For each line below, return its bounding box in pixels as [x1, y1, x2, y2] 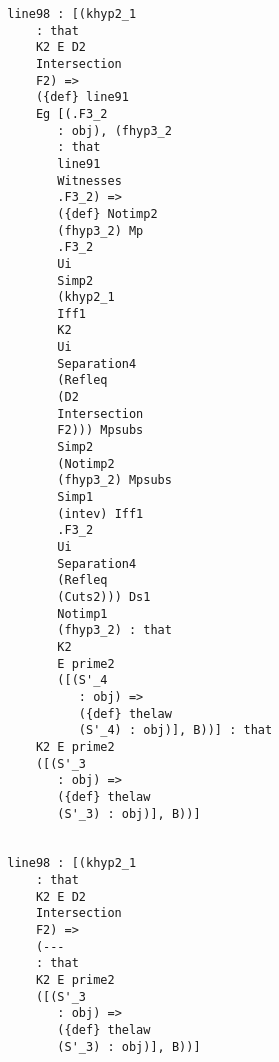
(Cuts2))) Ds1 [57, 589, 151, 604]
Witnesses [57, 173, 122, 188]
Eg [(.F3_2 [35, 106, 108, 121]
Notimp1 [57, 606, 108, 621]
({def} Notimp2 [57, 206, 158, 221]
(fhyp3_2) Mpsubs [57, 473, 172, 488]
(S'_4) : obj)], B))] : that [78, 723, 273, 738]
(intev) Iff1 [57, 506, 144, 521]
